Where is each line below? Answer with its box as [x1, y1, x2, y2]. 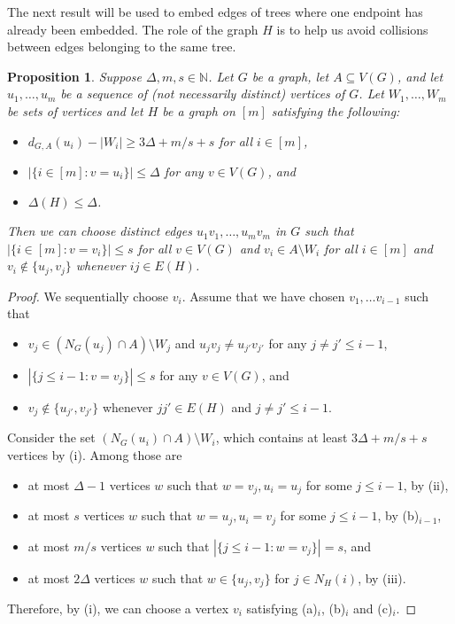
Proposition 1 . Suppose [7, 66, 142, 85]
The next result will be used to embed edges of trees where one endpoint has [7, 3, 423, 20]
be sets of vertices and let [7, 101, 143, 120]
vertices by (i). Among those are [7, 446, 182, 464]
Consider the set [7, 428, 96, 447]
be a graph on [162, 101, 235, 120]
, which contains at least [215, 428, 348, 447]
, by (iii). [358, 568, 406, 587]
